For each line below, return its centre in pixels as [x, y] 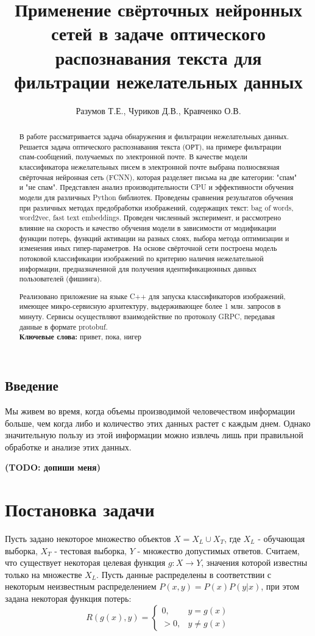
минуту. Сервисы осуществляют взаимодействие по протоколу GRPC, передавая [147, 316]
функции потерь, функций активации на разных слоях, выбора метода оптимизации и [154, 238]
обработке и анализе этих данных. [68, 446]
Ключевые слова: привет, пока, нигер [80, 337]
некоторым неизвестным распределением [81, 586]
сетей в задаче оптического [158, 33]
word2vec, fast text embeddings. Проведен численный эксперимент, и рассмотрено [150, 218]
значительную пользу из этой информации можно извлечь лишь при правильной [154, 435]
